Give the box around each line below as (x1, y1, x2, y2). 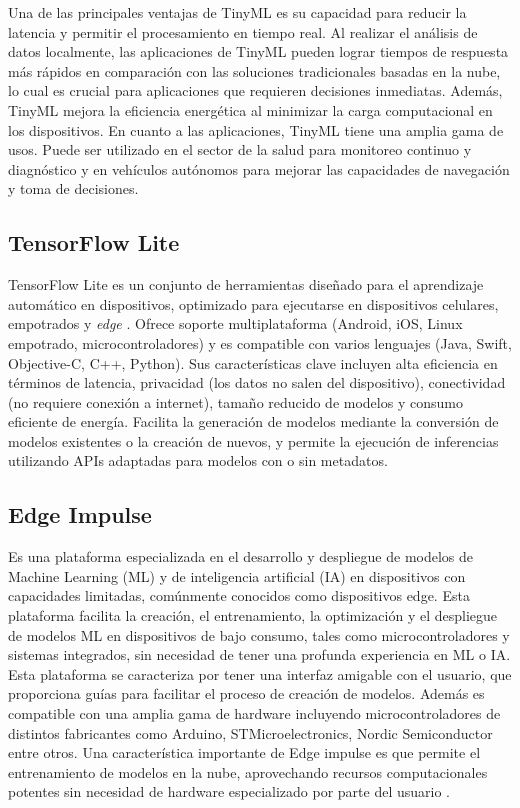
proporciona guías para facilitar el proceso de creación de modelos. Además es (8, 683, 485, 704)
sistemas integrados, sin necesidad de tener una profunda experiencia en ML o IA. (8, 644, 511, 665)
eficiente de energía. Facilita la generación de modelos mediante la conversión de (8, 411, 499, 432)
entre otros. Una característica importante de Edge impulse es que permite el (8, 742, 481, 763)
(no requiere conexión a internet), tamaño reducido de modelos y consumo (8, 391, 463, 412)
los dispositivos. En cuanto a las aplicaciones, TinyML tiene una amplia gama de (8, 119, 504, 140)
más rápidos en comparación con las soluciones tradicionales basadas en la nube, (8, 60, 501, 81)
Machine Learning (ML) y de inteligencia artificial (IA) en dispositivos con (8, 565, 466, 586)
